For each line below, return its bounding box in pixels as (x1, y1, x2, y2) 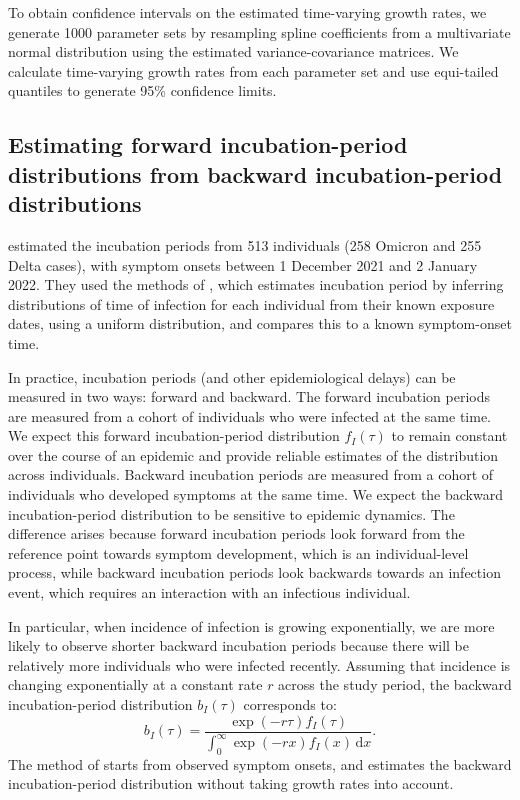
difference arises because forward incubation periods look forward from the (8, 523, 465, 544)
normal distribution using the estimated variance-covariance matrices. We (8, 41, 459, 62)
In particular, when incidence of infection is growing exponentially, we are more (8, 615, 495, 636)
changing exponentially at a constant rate (8, 674, 263, 695)
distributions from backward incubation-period (8, 158, 503, 189)
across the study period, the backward (278, 674, 512, 695)
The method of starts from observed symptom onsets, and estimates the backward (8, 753, 512, 774)
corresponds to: (243, 694, 337, 715)
